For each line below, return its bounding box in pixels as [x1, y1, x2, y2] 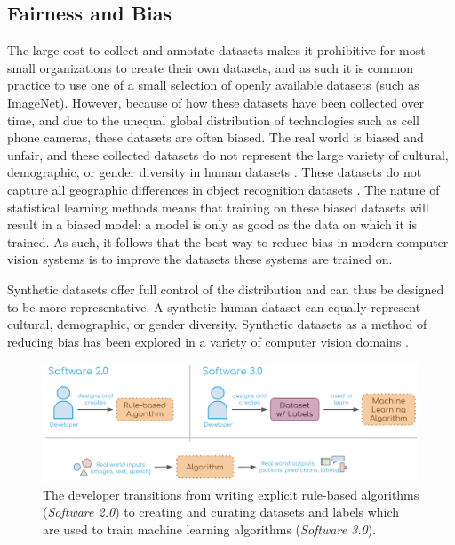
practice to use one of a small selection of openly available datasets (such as [7, 76, 419, 94]
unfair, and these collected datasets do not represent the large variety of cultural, [7, 145, 449, 164]
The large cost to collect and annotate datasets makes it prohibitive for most [7, 41, 426, 60]
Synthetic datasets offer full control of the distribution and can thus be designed [7, 279, 444, 298]
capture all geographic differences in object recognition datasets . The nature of [7, 180, 440, 198]
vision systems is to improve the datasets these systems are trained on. [7, 250, 393, 268]
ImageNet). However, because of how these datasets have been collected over [7, 92, 424, 111]
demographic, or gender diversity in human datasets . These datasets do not [7, 163, 422, 181]
